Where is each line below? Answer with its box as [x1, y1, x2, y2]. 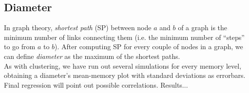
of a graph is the [178, 22, 228, 33]
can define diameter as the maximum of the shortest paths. [4, 51, 180, 61]
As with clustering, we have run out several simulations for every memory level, [4, 60, 242, 71]
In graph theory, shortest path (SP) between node [4, 22, 152, 33]
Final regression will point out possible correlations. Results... [4, 79, 188, 90]
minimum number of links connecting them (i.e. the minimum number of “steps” [4, 32, 245, 42]
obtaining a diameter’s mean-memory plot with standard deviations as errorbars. [4, 70, 246, 80]
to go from [4, 41, 36, 52]
